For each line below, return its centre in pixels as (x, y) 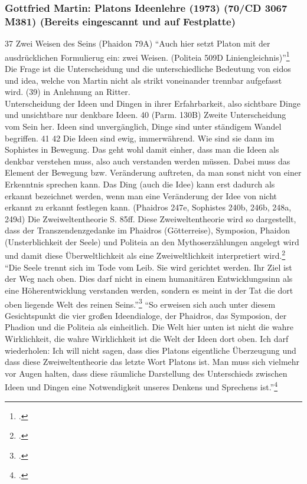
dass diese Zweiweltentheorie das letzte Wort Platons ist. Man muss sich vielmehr (152, 362)
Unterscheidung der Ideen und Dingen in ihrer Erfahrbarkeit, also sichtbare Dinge (153, 103)
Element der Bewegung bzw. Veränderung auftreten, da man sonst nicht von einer (153, 172)
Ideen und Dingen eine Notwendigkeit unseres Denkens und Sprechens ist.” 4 (141, 386)
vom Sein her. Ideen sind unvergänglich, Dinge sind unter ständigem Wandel (143, 126)
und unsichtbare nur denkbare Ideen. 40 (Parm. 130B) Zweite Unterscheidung (146, 115)
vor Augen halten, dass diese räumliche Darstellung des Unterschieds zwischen (146, 373)
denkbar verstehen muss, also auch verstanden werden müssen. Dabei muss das (148, 161)
